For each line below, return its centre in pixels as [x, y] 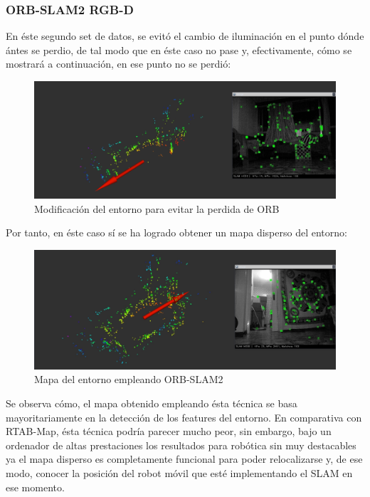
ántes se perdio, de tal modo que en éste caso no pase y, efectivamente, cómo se [179, 49]
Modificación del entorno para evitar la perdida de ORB [157, 208]
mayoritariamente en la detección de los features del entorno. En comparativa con [184, 417]
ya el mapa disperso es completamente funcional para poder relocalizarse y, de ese [184, 459]
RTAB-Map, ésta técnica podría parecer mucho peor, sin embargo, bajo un [169, 431]
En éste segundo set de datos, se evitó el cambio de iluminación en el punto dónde [185, 36]
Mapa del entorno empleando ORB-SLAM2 [129, 379]
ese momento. [35, 487]
